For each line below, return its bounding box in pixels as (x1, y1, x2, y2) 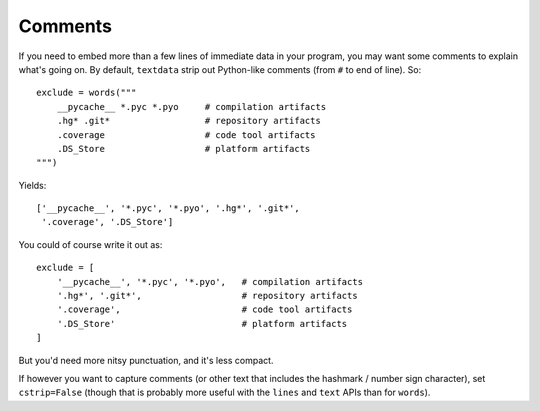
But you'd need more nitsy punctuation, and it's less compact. (18, 354, 274, 366)
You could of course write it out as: (18, 238, 163, 250)
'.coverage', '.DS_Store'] (41, 216, 174, 228)
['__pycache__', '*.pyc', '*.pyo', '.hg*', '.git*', (36, 203, 300, 214)
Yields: (18, 179, 47, 191)
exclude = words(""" (36, 87, 137, 99)
